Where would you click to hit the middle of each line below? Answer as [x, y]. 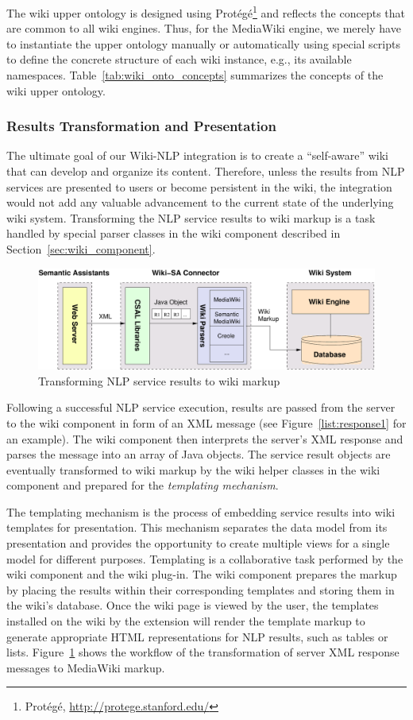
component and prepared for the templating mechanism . [143, 485]
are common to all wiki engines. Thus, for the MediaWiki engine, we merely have [204, 28]
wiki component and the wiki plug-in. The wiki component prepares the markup [202, 574]
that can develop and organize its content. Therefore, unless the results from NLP [206, 171]
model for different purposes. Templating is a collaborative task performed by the [205, 558]
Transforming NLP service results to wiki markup [159, 380]
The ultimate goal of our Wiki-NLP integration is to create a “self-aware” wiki [197, 155]
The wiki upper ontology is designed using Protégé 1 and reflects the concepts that [206, 12]
